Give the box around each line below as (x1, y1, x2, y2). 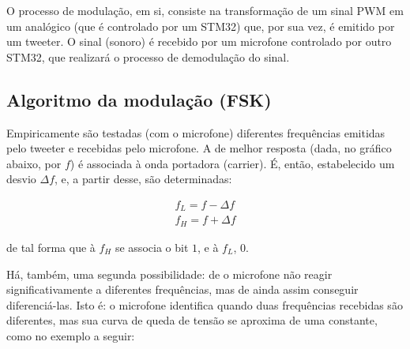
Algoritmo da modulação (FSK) (6, 87, 272, 111)
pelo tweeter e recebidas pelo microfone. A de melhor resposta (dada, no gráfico (6, 140, 392, 156)
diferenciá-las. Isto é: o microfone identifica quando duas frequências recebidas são (6, 296, 403, 313)
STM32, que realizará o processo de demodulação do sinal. (6, 48, 290, 65)
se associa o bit (115, 238, 189, 255)
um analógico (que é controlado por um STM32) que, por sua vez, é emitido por (6, 17, 395, 34)
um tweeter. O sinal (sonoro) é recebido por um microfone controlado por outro (6, 33, 392, 50)
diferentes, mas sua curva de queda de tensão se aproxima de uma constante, (6, 312, 378, 328)
